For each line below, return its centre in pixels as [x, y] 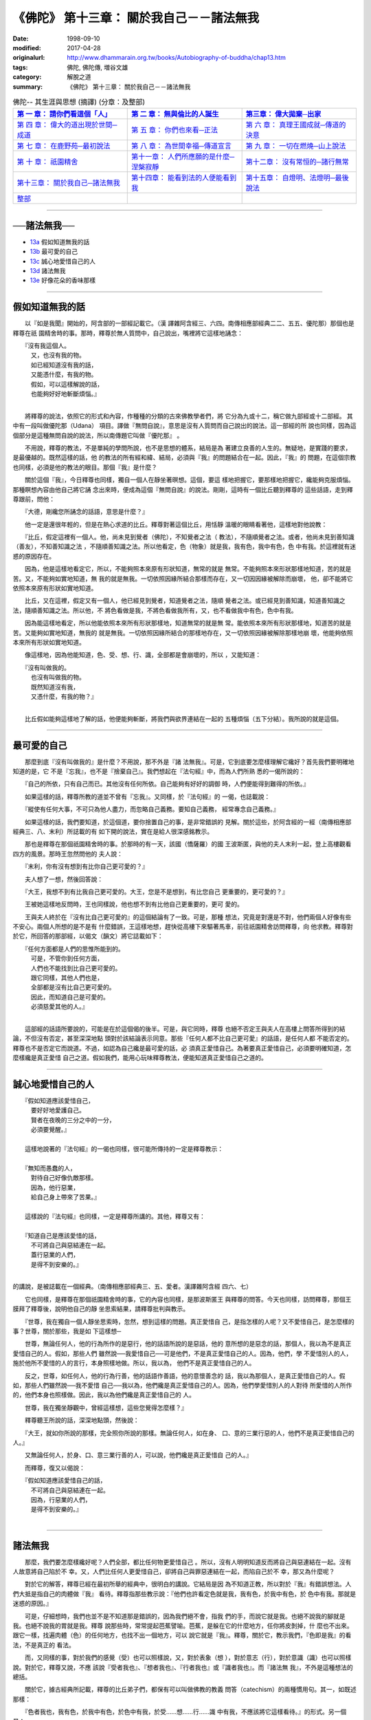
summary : [28, 87]
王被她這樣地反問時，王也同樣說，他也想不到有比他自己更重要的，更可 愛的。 [134, 904]
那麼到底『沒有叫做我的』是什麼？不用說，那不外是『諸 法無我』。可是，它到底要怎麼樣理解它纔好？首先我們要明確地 [189, 762]
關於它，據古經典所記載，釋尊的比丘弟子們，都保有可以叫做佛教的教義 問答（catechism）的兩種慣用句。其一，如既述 [190, 1690]
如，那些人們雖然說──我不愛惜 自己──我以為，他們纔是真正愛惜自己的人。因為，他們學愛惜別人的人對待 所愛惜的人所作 [182, 1385]
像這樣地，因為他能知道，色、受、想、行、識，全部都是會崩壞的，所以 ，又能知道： [143, 655]
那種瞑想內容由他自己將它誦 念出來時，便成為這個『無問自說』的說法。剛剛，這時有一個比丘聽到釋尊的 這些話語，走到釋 [183, 489]
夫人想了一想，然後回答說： [64, 879]
